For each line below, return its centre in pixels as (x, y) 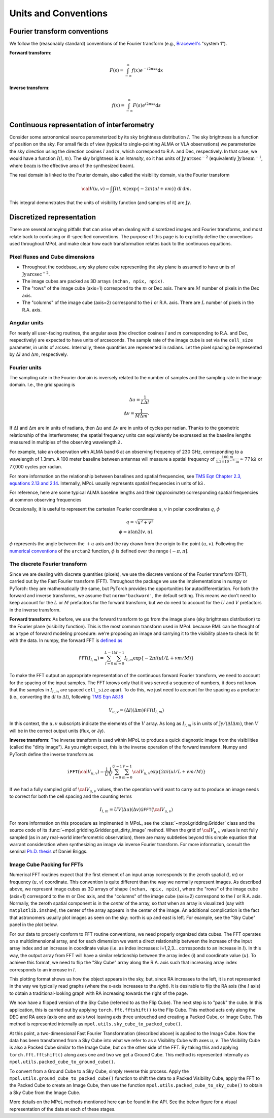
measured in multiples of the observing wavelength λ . (66, 442)
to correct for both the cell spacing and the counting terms (71, 796)
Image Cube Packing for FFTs (46, 864)
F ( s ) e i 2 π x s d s (147, 105)
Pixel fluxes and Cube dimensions (52, 257)
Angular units (27, 323)
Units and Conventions (59, 13)
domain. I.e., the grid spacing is (42, 385)
